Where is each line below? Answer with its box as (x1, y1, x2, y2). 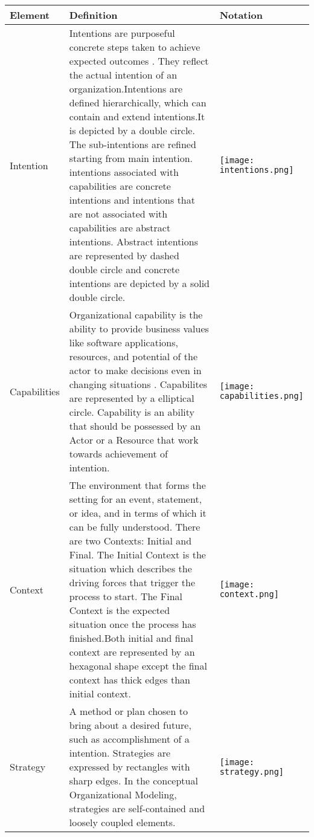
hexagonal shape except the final (69, 659, 207, 673)
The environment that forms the (69, 478, 206, 492)
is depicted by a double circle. (69, 123, 195, 137)
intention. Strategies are (69, 746, 171, 760)
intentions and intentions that (69, 193, 195, 207)
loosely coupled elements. (69, 815, 176, 829)
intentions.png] (219, 165, 294, 175)
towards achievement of (69, 447, 168, 461)
